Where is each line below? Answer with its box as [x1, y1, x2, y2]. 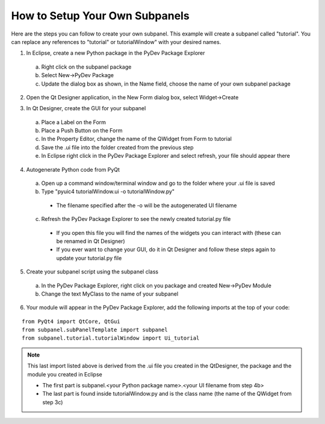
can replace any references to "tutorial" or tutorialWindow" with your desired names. [11, 38, 221, 45]
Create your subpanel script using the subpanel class [26, 268, 159, 275]
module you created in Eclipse [27, 370, 102, 378]
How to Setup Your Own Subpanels [11, 9, 190, 22]
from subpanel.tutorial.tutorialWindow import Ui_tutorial [22, 335, 200, 341]
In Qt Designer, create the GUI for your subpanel [26, 105, 146, 112]
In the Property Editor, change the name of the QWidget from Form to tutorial [41, 136, 232, 143]
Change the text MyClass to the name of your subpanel [41, 290, 179, 298]
